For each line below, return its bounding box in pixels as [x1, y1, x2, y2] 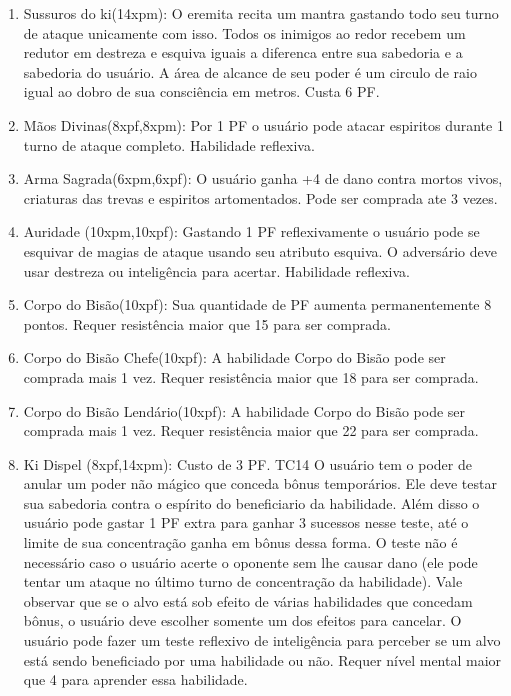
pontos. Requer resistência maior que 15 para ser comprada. [23, 313, 391, 334]
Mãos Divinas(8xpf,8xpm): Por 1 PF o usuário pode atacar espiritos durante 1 [23, 114, 504, 135]
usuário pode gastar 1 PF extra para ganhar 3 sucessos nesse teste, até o [23, 512, 469, 533]
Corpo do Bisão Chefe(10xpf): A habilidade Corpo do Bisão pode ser [23, 347, 446, 368]
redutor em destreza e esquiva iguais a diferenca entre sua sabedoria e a [23, 42, 463, 63]
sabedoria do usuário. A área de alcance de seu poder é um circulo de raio [23, 61, 477, 82]
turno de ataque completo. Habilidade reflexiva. [23, 134, 315, 155]
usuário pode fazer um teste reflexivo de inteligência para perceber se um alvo [23, 630, 501, 651]
